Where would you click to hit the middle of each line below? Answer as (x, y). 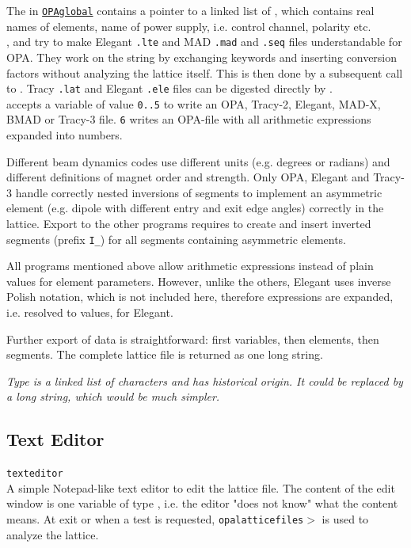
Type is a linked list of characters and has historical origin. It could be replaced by (205, 381)
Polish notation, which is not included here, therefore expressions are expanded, (200, 297)
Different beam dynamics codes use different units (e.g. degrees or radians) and (198, 161)
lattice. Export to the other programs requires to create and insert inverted (189, 224)
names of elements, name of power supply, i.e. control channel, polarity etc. (189, 26)
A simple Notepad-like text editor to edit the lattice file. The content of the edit (201, 487)
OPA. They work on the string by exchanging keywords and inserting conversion (202, 57)
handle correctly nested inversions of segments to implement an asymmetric (199, 192)
